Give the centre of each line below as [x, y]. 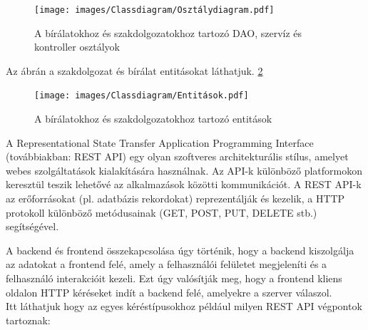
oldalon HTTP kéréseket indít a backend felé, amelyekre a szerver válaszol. [169, 292]
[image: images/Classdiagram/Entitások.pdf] [142, 96]
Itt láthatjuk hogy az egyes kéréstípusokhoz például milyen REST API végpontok [184, 306]
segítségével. [32, 226]
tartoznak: [28, 320]
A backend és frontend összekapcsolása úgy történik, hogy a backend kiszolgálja [180, 250]
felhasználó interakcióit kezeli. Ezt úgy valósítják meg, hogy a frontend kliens [174, 278]
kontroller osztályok [77, 47]
